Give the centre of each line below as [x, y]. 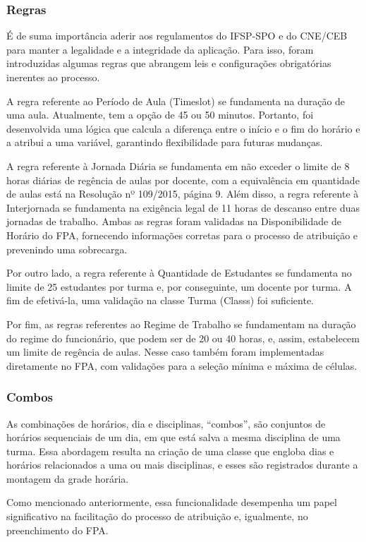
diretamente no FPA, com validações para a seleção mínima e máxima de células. [182, 365]
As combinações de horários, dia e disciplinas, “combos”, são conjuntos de [166, 423]
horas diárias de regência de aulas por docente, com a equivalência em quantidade [183, 180]
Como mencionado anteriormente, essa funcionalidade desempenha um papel [172, 502]
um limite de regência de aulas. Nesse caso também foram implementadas [165, 352]
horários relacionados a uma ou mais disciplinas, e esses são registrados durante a [182, 465]
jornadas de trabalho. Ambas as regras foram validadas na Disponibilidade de [174, 221]
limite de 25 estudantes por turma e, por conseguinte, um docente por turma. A [179, 286]
